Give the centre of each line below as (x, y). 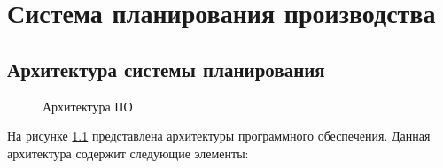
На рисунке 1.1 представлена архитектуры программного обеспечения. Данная (219, 136)
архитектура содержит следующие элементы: (128, 153)
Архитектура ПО (88, 106)
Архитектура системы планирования (166, 69)
